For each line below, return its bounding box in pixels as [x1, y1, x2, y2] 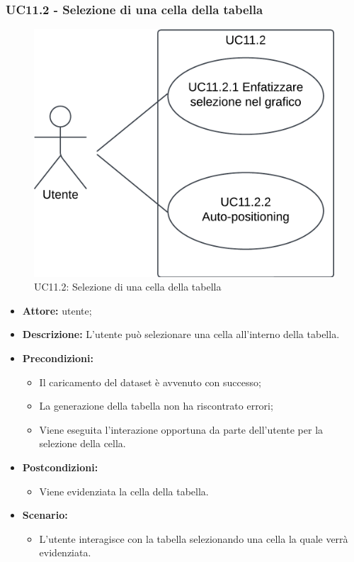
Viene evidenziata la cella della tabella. [39, 483, 209, 498]
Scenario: [22, 507, 68, 522]
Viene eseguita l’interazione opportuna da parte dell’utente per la [39, 422, 324, 437]
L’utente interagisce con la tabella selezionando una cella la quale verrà [39, 531, 348, 546]
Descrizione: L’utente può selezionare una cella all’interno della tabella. [22, 327, 340, 342]
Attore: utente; [22, 303, 92, 317]
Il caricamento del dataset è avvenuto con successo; [39, 374, 261, 389]
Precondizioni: [22, 351, 93, 366]
